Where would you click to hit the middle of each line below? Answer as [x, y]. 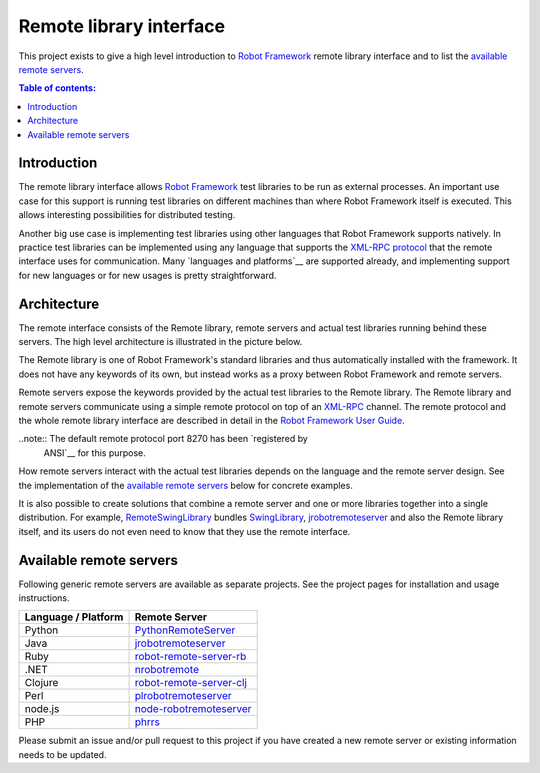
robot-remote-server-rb [190, 657]
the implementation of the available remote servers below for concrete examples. [186, 485]
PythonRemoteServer [185, 630]
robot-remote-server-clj [190, 683]
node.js [42, 709]
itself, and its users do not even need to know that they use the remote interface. [184, 531]
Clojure [41, 683]
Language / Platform [74, 617]
